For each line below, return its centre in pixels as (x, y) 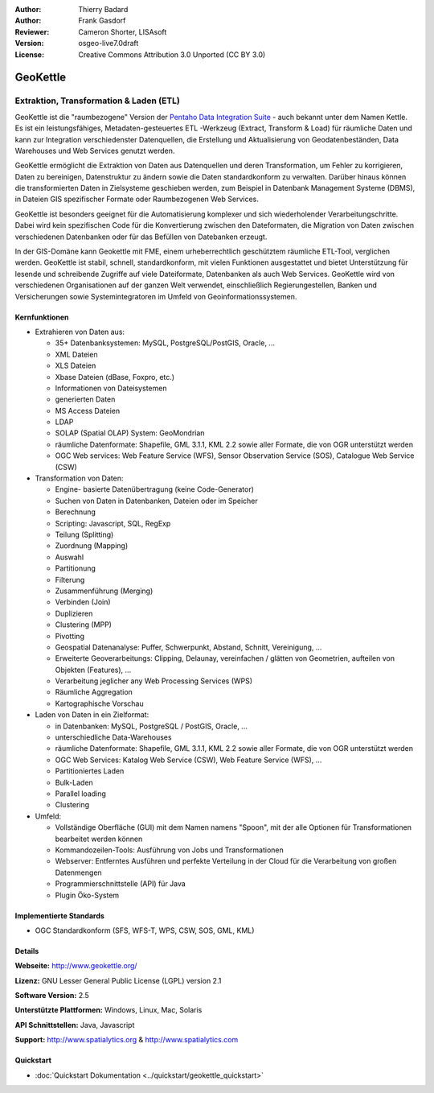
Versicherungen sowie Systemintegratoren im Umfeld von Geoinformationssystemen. (156, 296)
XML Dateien (76, 354)
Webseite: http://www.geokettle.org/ (76, 966)
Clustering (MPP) (84, 625)
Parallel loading (80, 794)
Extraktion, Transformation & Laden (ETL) (97, 101)
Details (27, 951)
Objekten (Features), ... (93, 670)
